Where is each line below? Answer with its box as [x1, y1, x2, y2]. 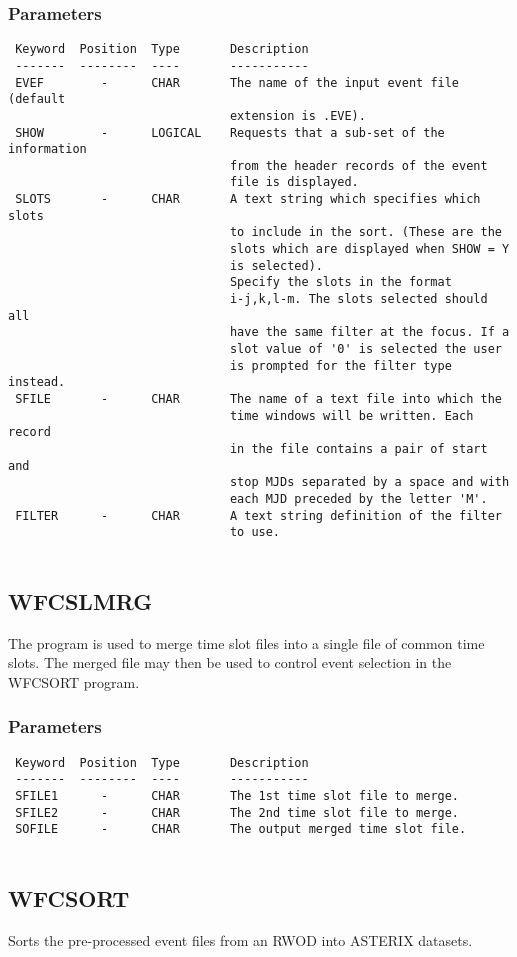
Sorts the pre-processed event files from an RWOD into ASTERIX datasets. [8, 929, 473, 950]
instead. [8, 375, 66, 390]
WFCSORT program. [8, 671, 140, 692]
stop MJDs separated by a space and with [229, 475, 510, 490]
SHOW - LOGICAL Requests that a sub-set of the [15, 125, 445, 140]
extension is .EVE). [229, 108, 366, 123]
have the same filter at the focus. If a [229, 325, 510, 340]
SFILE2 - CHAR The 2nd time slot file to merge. [15, 805, 460, 820]
